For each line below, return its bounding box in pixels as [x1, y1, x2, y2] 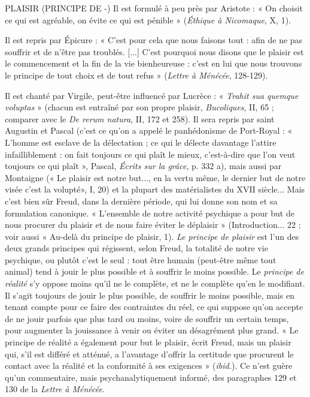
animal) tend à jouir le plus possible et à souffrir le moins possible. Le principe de [5, 265, 304, 278]
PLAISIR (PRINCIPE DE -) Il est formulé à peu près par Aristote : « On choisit [5, 2, 303, 14]
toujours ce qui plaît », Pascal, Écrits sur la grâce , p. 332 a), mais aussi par [5, 160, 282, 172]
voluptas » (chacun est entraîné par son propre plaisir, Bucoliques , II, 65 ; [5, 101, 274, 113]
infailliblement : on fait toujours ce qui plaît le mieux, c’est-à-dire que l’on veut [5, 148, 296, 160]
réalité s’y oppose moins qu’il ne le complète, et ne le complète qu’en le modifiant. [5, 277, 305, 290]
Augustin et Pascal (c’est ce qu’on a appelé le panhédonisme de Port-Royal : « [5, 124, 293, 137]
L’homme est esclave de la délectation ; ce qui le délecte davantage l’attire [5, 136, 276, 148]
